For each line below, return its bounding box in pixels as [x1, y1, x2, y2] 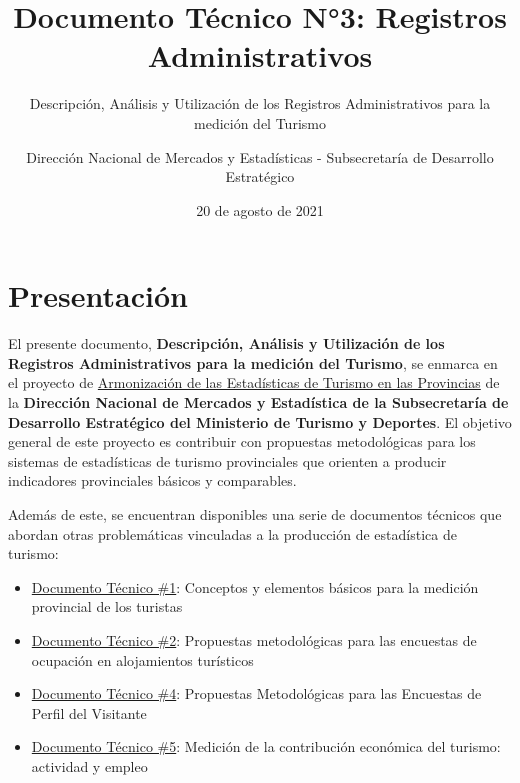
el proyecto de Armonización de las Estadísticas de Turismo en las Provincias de [8, 372, 500, 393]
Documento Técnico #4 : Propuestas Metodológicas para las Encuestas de [31, 683, 482, 704]
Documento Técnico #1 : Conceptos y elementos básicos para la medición [31, 576, 479, 597]
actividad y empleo [31, 755, 148, 776]
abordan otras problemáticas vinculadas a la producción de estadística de [8, 523, 457, 544]
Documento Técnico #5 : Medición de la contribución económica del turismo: [31, 736, 501, 757]
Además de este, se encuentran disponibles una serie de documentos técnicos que [8, 503, 502, 524]
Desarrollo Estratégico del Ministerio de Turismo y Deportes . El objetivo [8, 411, 512, 432]
